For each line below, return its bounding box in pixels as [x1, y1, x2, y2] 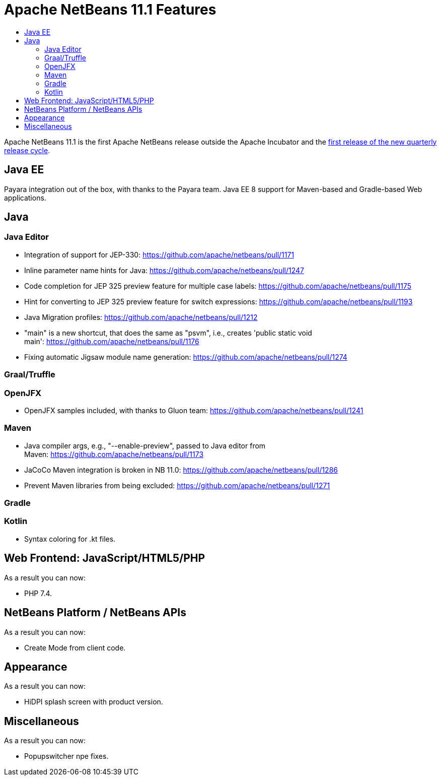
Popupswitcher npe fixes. [24, 752, 109, 761]
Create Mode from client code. [24, 643, 126, 652]
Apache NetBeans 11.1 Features [4, 1, 216, 18]
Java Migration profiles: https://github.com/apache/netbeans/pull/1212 [24, 312, 258, 321]
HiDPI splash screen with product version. [24, 697, 163, 706]
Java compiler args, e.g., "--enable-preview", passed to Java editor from [24, 441, 266, 450]
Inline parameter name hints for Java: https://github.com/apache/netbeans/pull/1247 [24, 266, 304, 275]
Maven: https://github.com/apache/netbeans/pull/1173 [24, 449, 204, 459]
